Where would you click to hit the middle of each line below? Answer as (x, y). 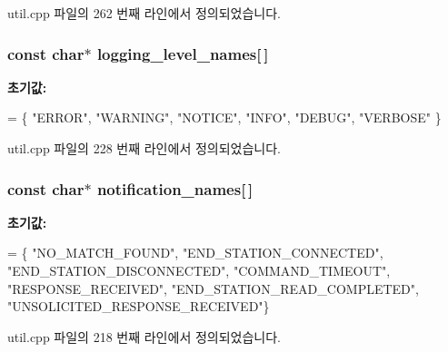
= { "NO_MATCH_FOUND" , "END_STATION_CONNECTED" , (195, 253)
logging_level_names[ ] (183, 53)
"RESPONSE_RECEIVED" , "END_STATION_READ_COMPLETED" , (213, 288)
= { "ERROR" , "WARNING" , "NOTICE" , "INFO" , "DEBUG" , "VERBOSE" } (224, 117)
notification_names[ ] (175, 188)
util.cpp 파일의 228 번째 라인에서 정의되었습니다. (144, 148)
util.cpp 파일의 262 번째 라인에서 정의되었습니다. (144, 13)
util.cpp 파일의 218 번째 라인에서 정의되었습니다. (144, 336)
